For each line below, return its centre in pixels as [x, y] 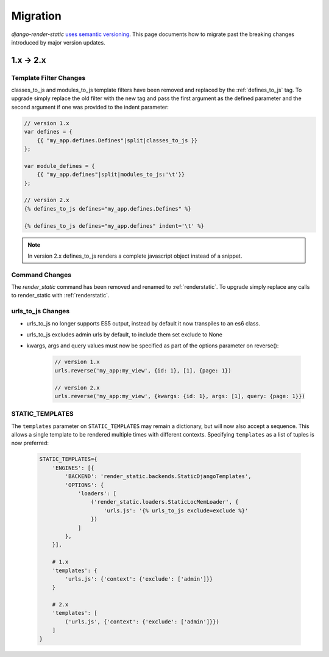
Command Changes [41, 275]
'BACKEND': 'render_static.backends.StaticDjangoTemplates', [158, 477]
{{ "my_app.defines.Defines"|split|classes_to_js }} [117, 140]
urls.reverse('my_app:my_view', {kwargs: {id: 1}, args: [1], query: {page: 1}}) [180, 396]
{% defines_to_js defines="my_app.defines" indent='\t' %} [114, 226]
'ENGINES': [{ [73, 468]
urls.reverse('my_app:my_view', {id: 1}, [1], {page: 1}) [143, 370]
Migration [37, 16]
